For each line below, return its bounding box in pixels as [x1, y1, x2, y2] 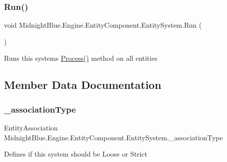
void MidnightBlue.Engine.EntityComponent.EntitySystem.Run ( [4, 20, 202, 30]
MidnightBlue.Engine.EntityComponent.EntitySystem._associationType [4, 132, 223, 142]
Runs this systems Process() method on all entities [4, 53, 158, 63]
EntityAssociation [4, 122, 58, 132]
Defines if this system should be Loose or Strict [4, 149, 147, 159]
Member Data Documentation [4, 77, 162, 92]
